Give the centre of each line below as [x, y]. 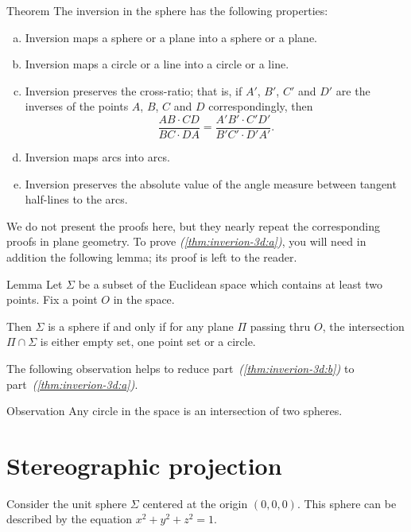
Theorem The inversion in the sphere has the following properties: [167, 10]
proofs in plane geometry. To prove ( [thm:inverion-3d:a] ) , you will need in [186, 241]
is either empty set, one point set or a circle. [148, 342]
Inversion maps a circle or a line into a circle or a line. [157, 64]
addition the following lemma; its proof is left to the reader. [152, 257]
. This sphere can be [347, 503]
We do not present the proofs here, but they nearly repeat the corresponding [193, 225]
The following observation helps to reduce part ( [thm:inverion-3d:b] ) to [180, 368]
